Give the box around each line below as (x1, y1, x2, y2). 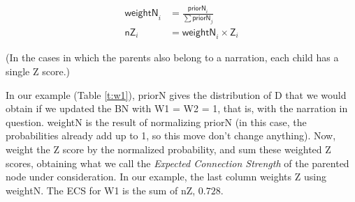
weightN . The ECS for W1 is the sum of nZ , (6, 182, 196, 197)
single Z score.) (6, 63, 70, 78)
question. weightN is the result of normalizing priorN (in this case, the (6, 114, 307, 129)
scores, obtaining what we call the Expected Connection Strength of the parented (6, 155, 349, 170)
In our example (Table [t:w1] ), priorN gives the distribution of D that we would (6, 87, 347, 102)
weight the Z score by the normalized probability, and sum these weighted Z (6, 141, 331, 156)
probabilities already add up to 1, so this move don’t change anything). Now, (6, 128, 336, 143)
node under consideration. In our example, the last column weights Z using (6, 169, 326, 184)
